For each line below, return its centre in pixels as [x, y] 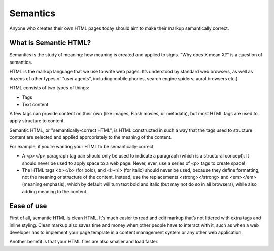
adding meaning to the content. [55, 192]
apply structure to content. [37, 121]
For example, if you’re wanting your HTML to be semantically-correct [81, 146]
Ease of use [28, 206]
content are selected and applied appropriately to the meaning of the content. [91, 137]
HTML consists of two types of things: [49, 88]
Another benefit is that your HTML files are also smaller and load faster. [84, 242]
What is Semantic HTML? [50, 43]
